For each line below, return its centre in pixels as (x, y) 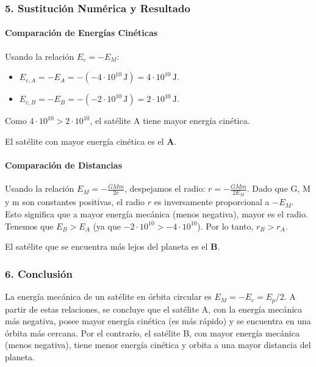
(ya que (107, 226)
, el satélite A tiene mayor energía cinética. (170, 121)
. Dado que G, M (278, 188)
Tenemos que (29, 226)
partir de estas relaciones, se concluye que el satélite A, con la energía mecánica (154, 309)
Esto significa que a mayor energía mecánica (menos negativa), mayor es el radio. (156, 214)
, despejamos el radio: (165, 188)
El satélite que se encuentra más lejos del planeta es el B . (113, 246)
